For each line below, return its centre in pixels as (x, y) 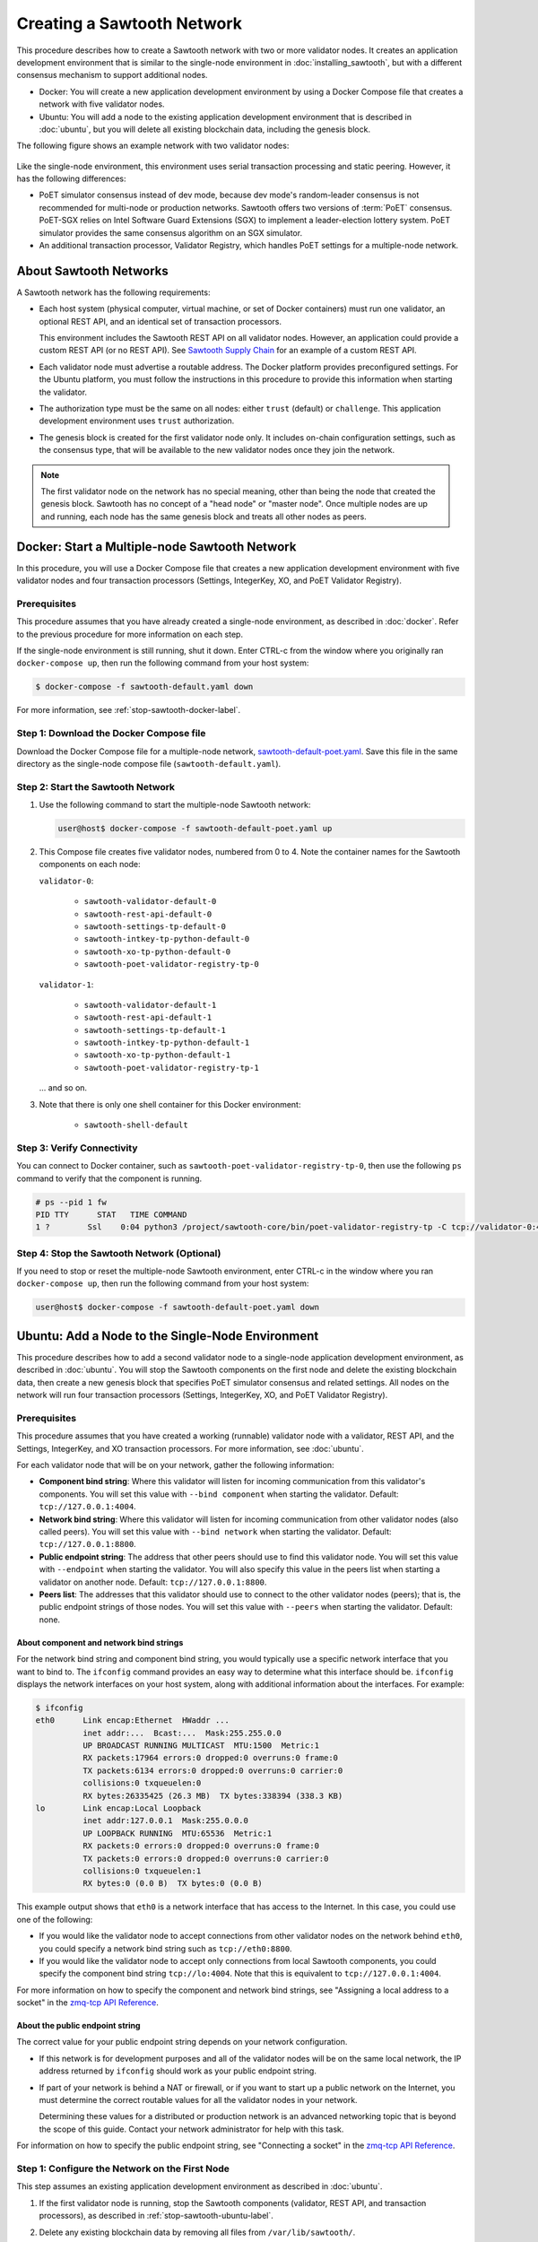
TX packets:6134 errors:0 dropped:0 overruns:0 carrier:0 (213, 1770)
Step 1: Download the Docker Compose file (111, 734)
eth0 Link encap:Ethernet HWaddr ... (133, 1721)
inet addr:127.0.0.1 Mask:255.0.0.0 (165, 1821)
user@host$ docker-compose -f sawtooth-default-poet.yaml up (195, 829)
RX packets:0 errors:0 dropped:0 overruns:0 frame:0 (201, 1846)
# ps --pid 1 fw (71, 1202)
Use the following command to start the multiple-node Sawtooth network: (175, 805)
